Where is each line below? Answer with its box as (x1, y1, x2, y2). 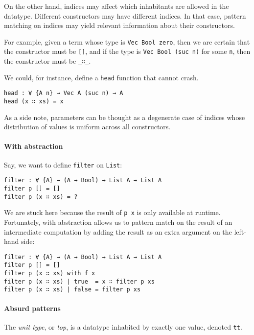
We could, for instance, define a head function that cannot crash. (4, 72, 199, 82)
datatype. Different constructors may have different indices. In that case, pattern (4, 10, 246, 21)
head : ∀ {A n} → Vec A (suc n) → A (4, 90, 123, 97)
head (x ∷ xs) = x (4, 98, 64, 105)
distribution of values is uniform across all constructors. (4, 121, 171, 132)
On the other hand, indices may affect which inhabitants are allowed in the (4, 1, 229, 11)
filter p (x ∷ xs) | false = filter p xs (4, 286, 141, 293)
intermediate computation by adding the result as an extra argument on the (4, 226, 232, 237)
